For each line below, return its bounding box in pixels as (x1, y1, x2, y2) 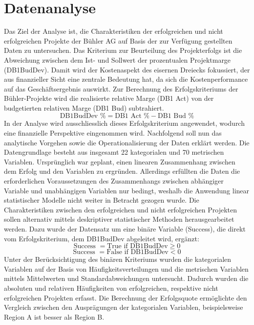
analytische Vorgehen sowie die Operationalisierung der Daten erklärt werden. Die (4, 137, 250, 147)
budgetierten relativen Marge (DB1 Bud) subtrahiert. (4, 102, 164, 113)
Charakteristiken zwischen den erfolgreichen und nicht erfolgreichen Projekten (4, 204, 237, 214)
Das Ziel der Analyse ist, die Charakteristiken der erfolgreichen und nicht (4, 26, 223, 36)
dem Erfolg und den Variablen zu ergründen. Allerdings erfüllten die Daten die (4, 166, 240, 176)
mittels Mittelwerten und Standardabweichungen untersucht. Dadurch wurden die (4, 273, 249, 283)
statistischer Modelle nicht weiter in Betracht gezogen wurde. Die (4, 195, 199, 205)
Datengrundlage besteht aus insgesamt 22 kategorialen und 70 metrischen (4, 147, 224, 157)
